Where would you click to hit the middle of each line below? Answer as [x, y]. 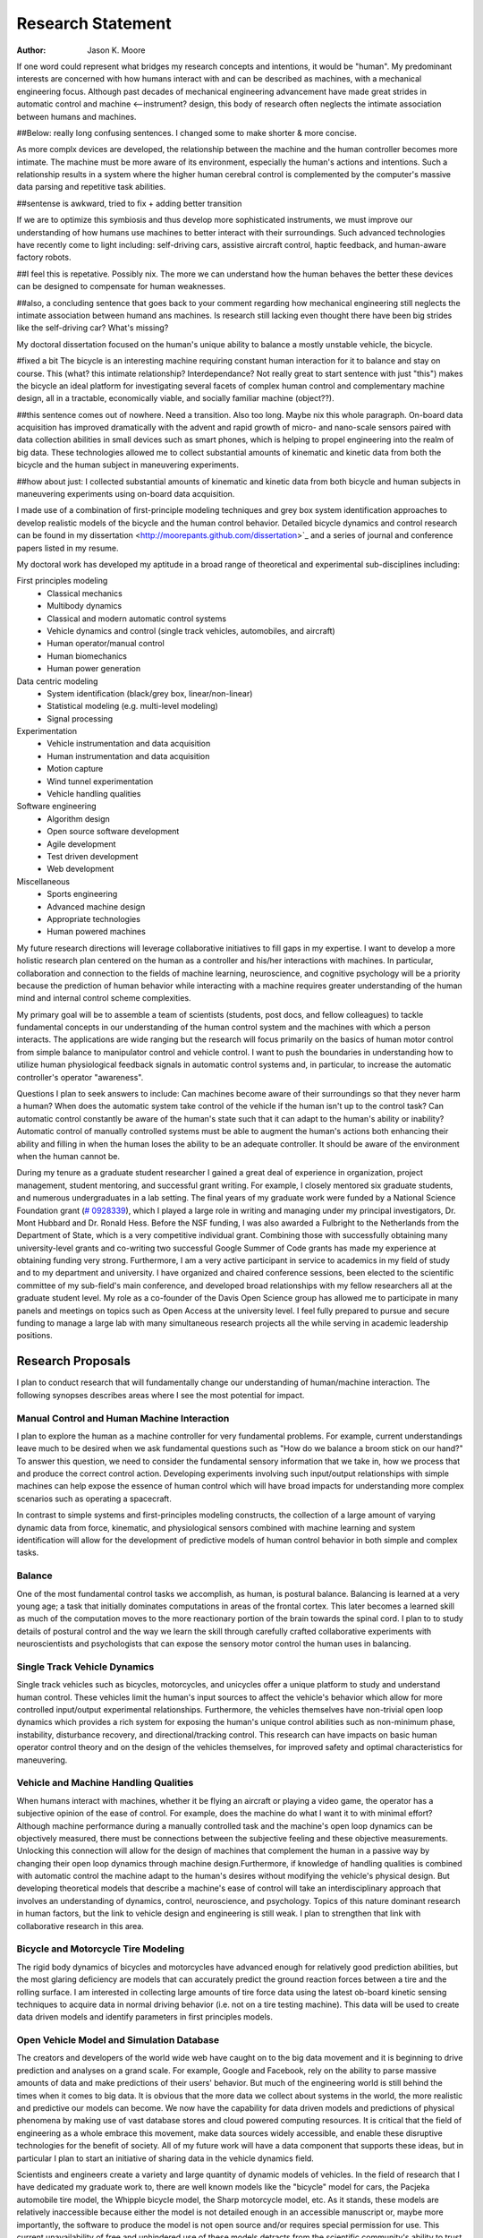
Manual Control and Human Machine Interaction [123, 1418]
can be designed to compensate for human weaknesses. [121, 286]
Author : [31, 50]
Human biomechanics [87, 656]
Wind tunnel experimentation [100, 781]
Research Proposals [74, 1361]
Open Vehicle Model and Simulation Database [118, 2040]
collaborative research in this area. [80, 1926]
